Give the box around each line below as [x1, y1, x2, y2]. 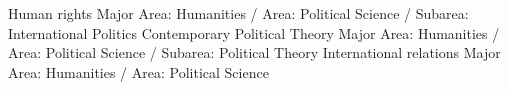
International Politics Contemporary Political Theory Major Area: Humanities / [8, 22, 500, 43]
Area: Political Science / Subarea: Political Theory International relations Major [8, 42, 501, 63]
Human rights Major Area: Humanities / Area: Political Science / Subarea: [8, 3, 469, 23]
